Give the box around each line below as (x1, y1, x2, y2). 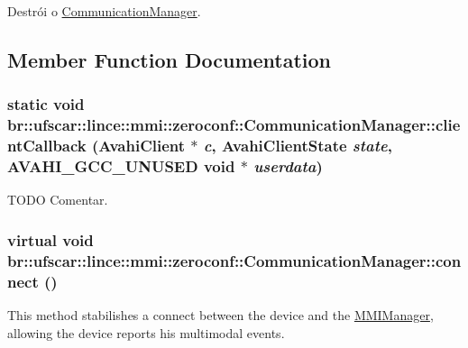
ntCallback (7, 134, 87, 157)
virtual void (7, 228, 94, 251)
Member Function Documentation (7, 45, 332, 73)
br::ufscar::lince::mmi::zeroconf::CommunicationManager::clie (7, 114, 461, 136)
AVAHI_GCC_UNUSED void (7, 155, 235, 178)
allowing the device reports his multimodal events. (7, 323, 285, 342)
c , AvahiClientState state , (203, 134, 392, 157)
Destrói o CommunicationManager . (7, 2, 201, 20)
